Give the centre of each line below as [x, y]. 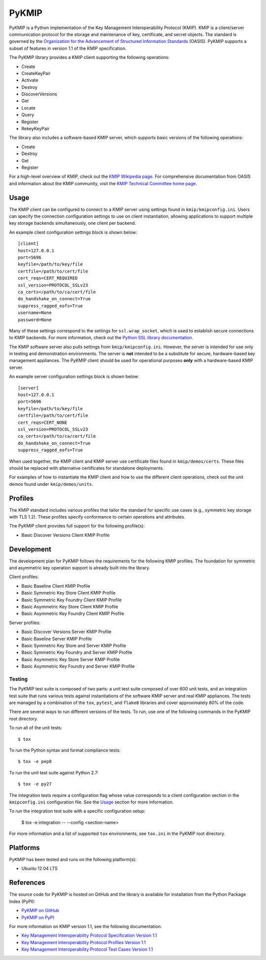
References [27, 883]
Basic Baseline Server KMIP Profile [57, 639]
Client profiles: [24, 577]
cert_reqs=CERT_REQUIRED [48, 278]
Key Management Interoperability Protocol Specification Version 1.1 [89, 935]
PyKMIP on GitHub [40, 911]
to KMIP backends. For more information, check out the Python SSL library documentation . [101, 338]
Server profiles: [25, 623]
